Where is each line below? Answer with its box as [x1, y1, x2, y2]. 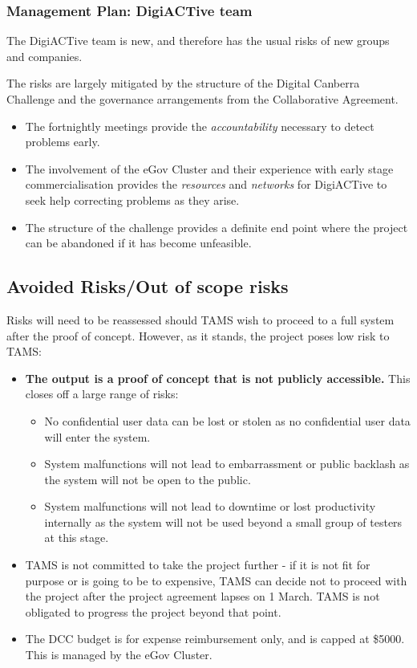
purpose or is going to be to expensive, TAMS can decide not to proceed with [25, 572, 407, 589]
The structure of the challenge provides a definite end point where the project [25, 218, 408, 235]
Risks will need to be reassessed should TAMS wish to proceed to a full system [6, 311, 395, 328]
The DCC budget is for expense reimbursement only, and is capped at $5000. [25, 630, 405, 647]
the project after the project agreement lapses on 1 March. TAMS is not [25, 588, 380, 605]
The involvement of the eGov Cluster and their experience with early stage [25, 160, 394, 177]
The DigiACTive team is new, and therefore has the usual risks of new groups [6, 32, 390, 49]
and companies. [6, 47, 83, 64]
